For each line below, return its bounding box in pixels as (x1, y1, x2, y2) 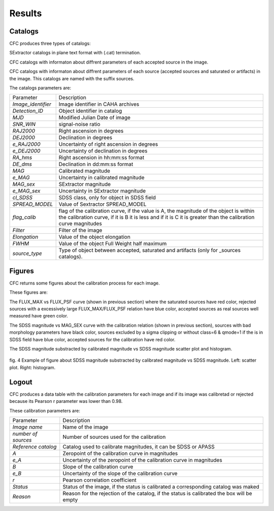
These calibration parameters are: (9, 407, 81, 413)
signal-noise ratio (58, 121, 100, 128)
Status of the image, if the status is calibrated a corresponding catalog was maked (62, 483, 260, 490)
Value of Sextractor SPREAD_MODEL (58, 201, 147, 208)
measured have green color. (9, 313, 68, 319)
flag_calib (12, 214, 37, 221)
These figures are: (9, 290, 48, 296)
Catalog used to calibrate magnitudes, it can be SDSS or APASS (62, 443, 215, 450)
